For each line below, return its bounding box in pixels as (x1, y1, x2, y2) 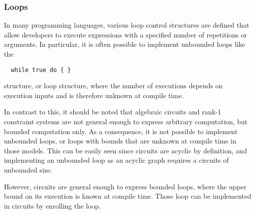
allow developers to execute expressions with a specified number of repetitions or (4, 29, 247, 39)
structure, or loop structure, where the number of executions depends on (4, 80, 223, 91)
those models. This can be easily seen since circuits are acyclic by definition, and (4, 145, 247, 155)
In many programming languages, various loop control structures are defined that (4, 20, 250, 30)
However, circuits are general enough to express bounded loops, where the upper (4, 181, 247, 191)
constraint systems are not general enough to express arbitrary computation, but (4, 116, 248, 127)
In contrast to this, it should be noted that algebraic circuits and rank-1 (4, 107, 222, 117)
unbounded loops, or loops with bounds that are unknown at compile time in (4, 136, 237, 146)
